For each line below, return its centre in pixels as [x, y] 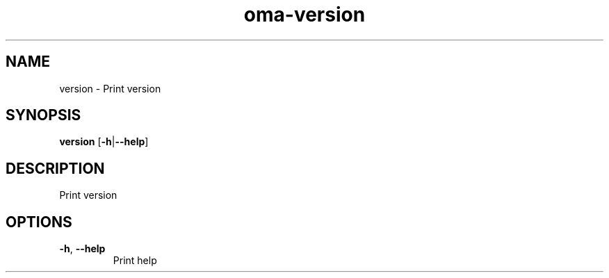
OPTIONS [39, 222]
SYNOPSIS [43, 115]
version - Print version [110, 88]
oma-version [304, 15]
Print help [135, 261]
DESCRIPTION [55, 168]
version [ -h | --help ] [104, 142]
